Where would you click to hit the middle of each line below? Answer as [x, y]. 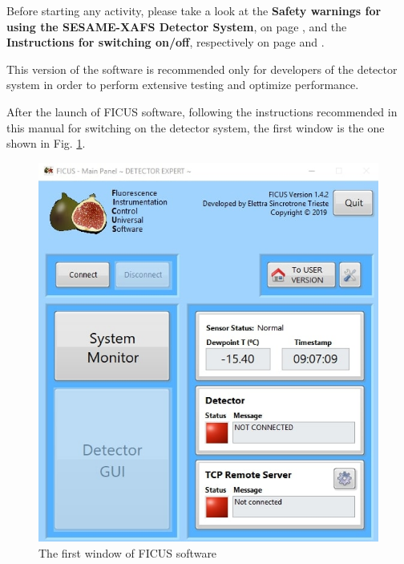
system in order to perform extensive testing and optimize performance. [183, 85]
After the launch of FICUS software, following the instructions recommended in [202, 111]
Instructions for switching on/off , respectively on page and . [166, 42]
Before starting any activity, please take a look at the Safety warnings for [194, 10]
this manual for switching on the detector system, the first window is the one [196, 127]
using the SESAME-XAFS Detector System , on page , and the [177, 26]
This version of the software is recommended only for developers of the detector [202, 69]
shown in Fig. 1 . [46, 143]
